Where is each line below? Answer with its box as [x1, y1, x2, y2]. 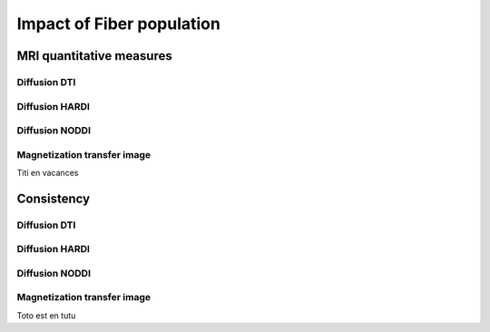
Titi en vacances [16, 168, 79, 178]
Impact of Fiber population [16, 14, 221, 34]
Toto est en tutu [16, 309, 76, 321]
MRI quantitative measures [16, 48, 172, 63]
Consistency [16, 190, 91, 206]
